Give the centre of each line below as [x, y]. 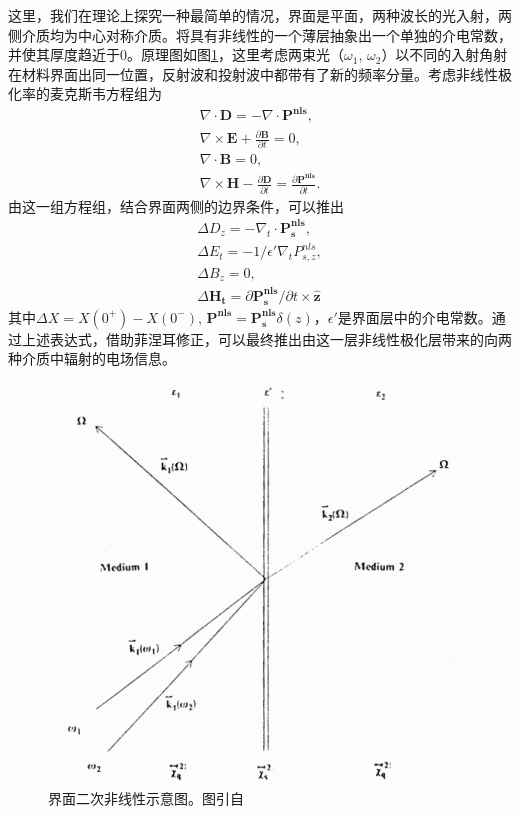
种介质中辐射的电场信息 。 [92, 358]
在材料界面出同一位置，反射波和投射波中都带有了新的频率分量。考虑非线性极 [260, 73]
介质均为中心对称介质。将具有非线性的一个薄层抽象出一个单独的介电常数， [266, 34]
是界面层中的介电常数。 [414, 316]
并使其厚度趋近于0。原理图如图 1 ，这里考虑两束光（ [176, 54]
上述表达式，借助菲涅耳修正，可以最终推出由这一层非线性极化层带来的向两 [266, 338]
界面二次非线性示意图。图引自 [146, 798]
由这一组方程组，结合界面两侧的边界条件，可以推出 [176, 205]
